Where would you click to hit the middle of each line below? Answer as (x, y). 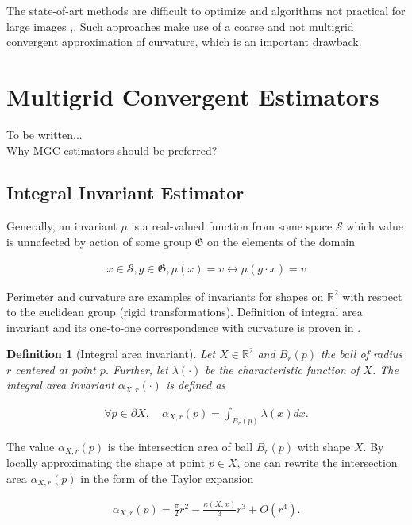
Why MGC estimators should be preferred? (112, 150)
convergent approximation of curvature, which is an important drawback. (184, 42)
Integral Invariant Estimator (125, 193)
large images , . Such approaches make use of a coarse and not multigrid (180, 26)
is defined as (196, 385)
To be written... (44, 134)
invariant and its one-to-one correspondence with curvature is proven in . (184, 327)
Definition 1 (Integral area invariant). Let (111, 354)
